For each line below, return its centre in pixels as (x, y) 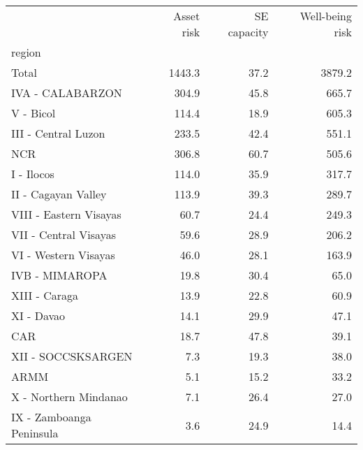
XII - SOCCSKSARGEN (72, 356)
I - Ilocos (33, 174)
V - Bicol (34, 113)
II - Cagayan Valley (59, 194)
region (26, 52)
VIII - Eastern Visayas (66, 214)
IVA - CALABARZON (67, 93)
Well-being (326, 16)
